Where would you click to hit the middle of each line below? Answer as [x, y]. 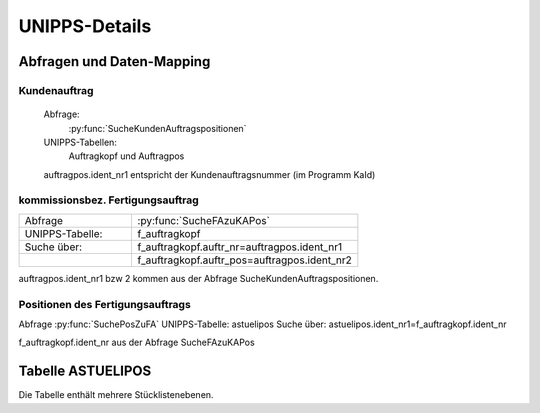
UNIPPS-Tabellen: [80, 142]
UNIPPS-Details [85, 26]
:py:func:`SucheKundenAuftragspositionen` [157, 128]
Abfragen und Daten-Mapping [114, 61]
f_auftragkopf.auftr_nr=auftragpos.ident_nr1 [240, 247]
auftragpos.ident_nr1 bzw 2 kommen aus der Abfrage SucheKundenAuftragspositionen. [198, 278]
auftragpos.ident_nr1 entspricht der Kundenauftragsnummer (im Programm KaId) [209, 174]
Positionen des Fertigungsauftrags [105, 304]
